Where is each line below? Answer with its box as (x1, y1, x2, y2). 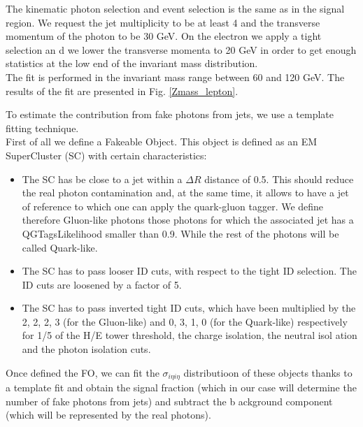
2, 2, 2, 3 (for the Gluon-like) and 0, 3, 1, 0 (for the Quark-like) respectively (22, 314, 348, 328)
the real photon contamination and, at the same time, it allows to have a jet (22, 185, 349, 200)
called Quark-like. (22, 240, 98, 254)
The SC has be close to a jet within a (22, 171, 183, 186)
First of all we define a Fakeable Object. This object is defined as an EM (6, 134, 318, 149)
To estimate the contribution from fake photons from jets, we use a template (6, 107, 334, 122)
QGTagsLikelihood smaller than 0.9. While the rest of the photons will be (22, 226, 339, 240)
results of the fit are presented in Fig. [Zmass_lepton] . (6, 83, 239, 98)
